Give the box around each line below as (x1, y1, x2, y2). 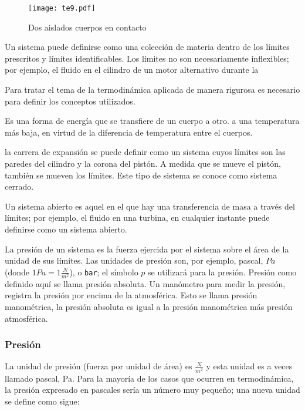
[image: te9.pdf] (28, 4, 96, 12)
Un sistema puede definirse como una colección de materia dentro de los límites (5, 41, 290, 53)
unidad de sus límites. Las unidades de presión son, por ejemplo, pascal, (5, 254, 263, 267)
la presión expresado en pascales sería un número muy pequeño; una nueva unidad (5, 383, 300, 396)
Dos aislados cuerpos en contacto (28, 21, 147, 33)
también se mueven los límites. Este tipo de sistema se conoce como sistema (5, 169, 277, 181)
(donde (5, 265, 30, 278)
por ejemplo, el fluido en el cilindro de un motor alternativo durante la (5, 63, 259, 76)
